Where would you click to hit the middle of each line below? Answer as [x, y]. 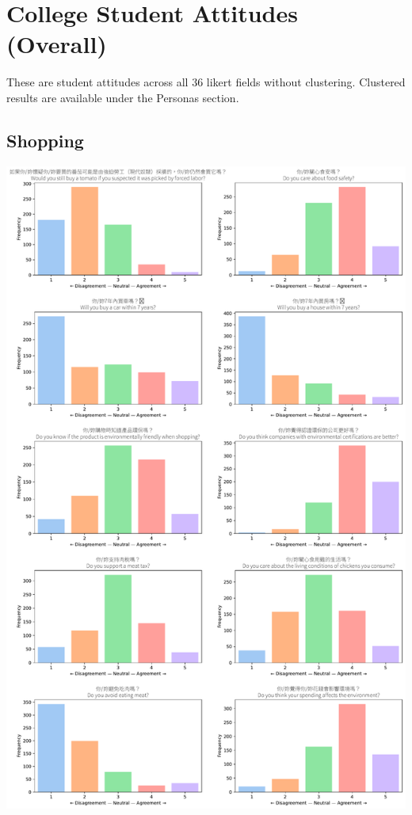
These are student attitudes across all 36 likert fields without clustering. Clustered [206, 82]
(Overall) [57, 44]
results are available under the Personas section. [123, 97]
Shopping [45, 140]
